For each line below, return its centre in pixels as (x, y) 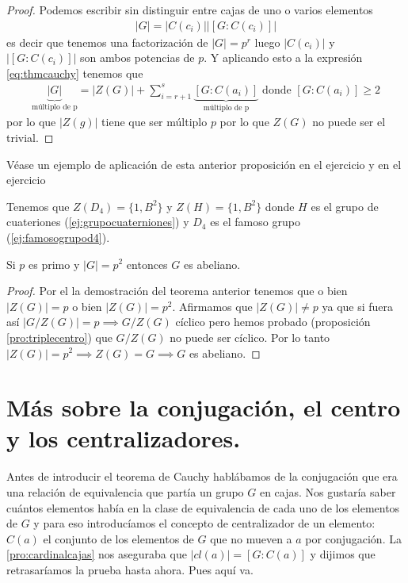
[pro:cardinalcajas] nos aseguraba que (97, 554)
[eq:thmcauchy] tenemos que (75, 73)
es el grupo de (345, 206)
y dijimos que (343, 554)
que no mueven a (251, 538)
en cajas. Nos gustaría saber (328, 492)
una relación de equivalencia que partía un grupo (125, 492)
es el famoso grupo (255, 222)
